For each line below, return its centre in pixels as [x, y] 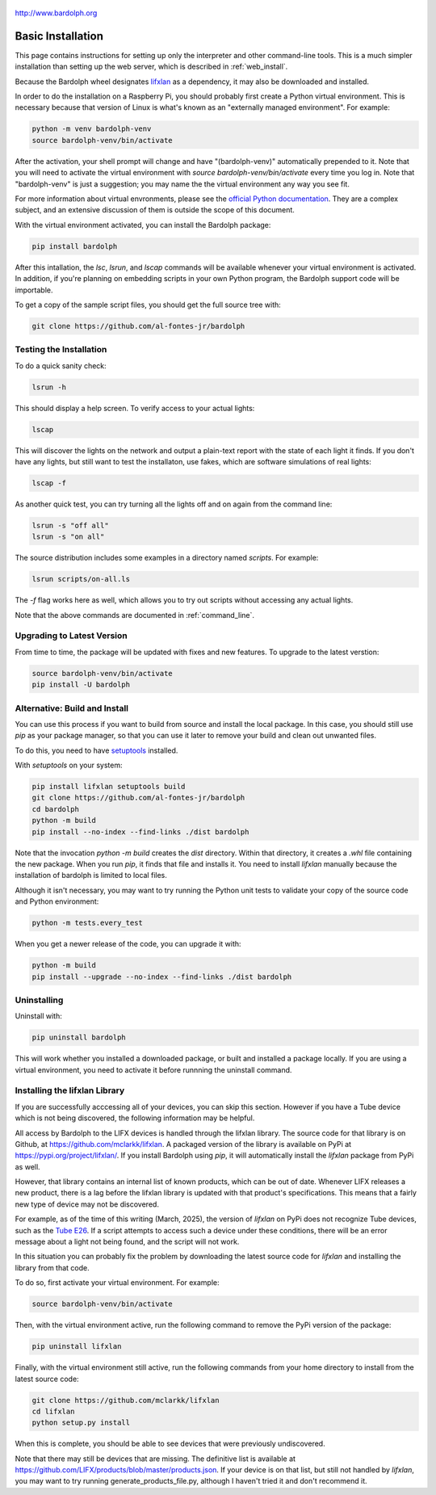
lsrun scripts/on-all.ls [81, 579]
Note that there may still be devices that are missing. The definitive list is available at [155, 1459]
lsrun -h [49, 387]
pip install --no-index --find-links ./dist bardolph [140, 831]
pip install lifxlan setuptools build [109, 787]
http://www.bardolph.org [56, 13]
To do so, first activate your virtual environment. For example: [117, 1283]
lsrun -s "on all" [68, 537]
